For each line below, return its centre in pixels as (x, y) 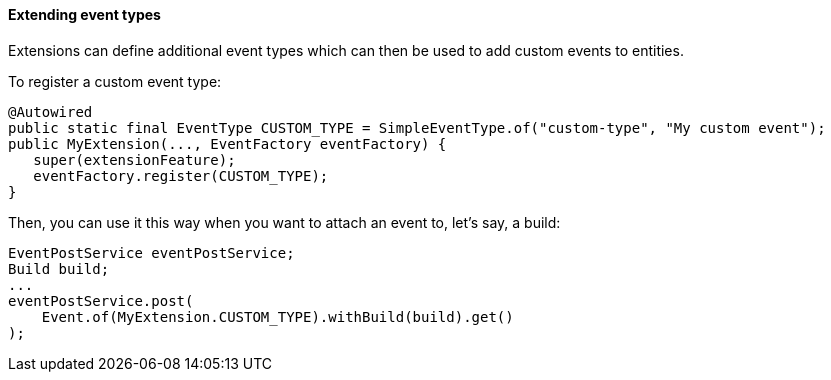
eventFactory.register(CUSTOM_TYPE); (181, 175)
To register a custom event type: (115, 81)
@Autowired (50, 111)
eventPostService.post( (101, 300)
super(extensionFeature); (134, 159)
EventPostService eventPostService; (151, 252)
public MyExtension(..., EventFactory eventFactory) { (227, 143)
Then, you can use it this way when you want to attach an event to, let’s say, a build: (284, 222)
